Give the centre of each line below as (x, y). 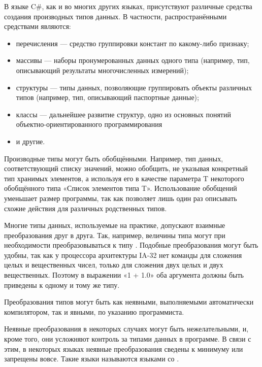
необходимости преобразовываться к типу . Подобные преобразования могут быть (131, 245)
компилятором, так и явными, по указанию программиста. (94, 311)
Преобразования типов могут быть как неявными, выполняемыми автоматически (129, 302)
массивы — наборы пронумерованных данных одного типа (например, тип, (133, 60)
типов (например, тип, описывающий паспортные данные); (107, 97)
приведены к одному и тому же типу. (62, 285)
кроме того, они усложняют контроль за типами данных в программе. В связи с (128, 339)
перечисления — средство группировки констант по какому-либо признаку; (133, 43)
